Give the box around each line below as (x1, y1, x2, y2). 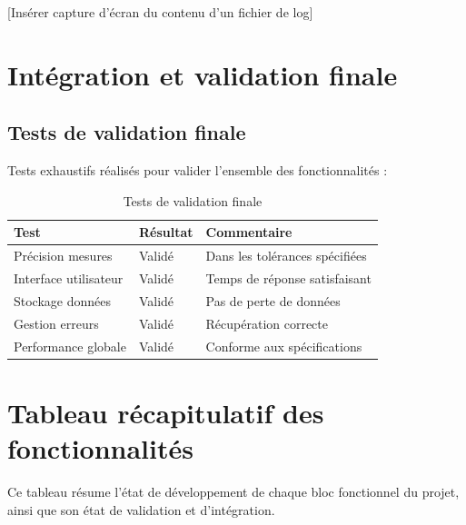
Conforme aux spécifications (205, 336, 362, 355)
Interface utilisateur (14, 269, 124, 288)
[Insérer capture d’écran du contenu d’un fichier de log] (7, 3, 313, 21)
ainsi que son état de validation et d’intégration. (7, 500, 275, 519)
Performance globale (14, 336, 126, 355)
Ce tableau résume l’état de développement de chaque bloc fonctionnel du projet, (7, 481, 460, 500)
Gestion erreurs (14, 313, 99, 332)
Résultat (138, 223, 193, 242)
